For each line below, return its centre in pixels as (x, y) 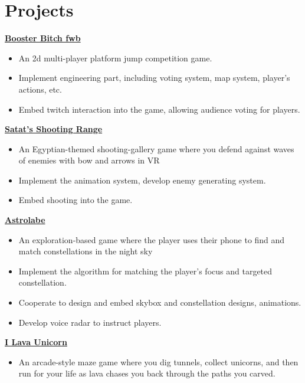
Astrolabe (25, 220)
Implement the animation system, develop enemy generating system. (142, 180)
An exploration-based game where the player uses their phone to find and (152, 239)
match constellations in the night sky (86, 251)
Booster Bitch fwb (43, 38)
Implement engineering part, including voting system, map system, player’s (154, 78)
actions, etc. (40, 89)
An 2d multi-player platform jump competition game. (115, 58)
